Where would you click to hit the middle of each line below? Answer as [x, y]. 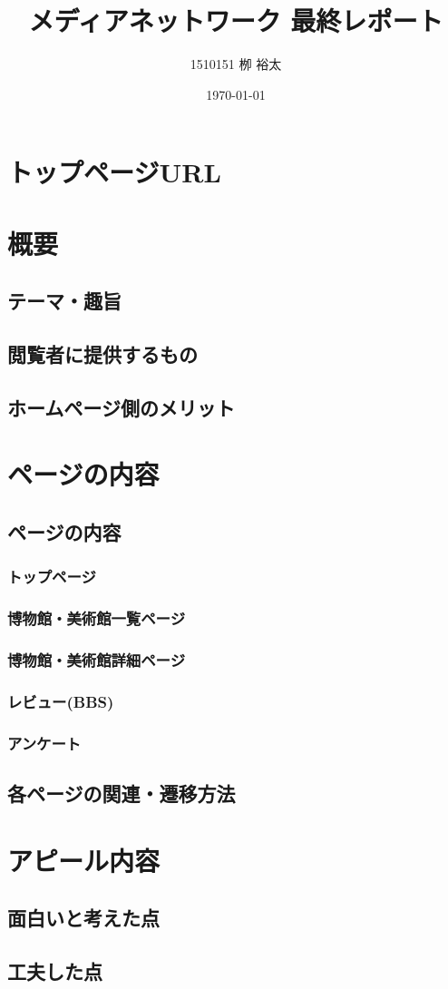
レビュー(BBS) [61, 701]
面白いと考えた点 [83, 918]
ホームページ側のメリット [121, 407]
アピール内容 [84, 860]
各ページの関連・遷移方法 [122, 793]
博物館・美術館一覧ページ [96, 618]
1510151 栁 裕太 [236, 64]
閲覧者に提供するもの [102, 354]
